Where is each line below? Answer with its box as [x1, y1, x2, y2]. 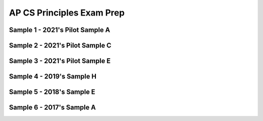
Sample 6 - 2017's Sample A [9, 104, 96, 112]
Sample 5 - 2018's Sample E [9, 88, 95, 96]
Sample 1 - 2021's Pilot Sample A [9, 26, 111, 34]
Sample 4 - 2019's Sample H [9, 72, 97, 81]
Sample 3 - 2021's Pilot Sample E [9, 57, 111, 65]
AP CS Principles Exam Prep [9, 7, 125, 18]
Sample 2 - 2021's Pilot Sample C [9, 41, 112, 50]
